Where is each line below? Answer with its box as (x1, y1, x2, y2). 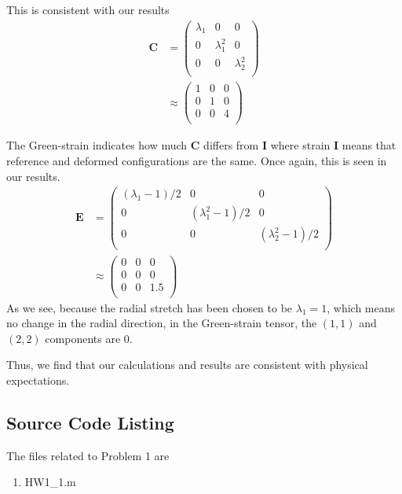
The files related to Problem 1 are (6, 447, 170, 463)
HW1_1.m (24, 474, 76, 490)
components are (45, 330, 121, 346)
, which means (327, 299, 396, 315)
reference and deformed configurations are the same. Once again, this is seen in (6, 153, 387, 169)
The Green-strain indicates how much (6, 137, 188, 153)
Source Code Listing (6, 411, 174, 435)
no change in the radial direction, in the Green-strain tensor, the (6, 315, 317, 331)
